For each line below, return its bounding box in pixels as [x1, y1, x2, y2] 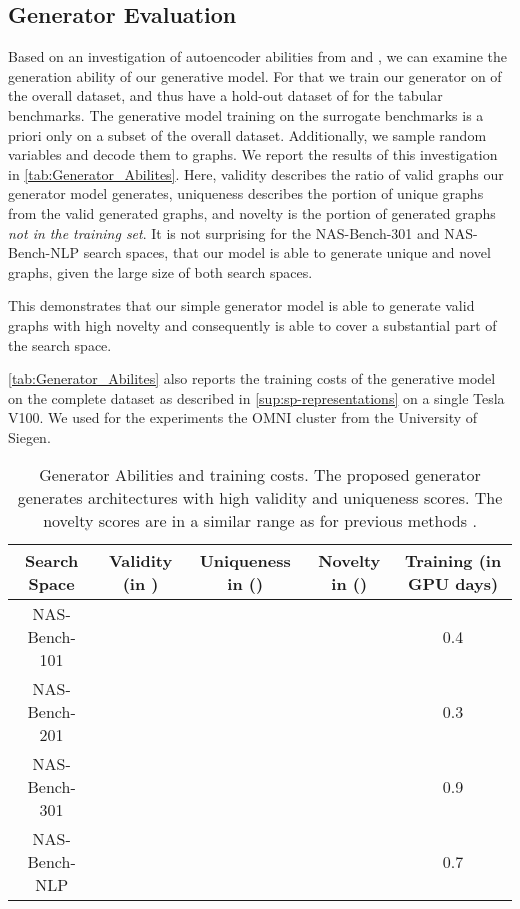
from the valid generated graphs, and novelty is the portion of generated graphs [8, 202, 496, 223]
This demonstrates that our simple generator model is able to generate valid [8, 295, 475, 316]
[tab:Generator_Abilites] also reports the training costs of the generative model [8, 368, 496, 389]
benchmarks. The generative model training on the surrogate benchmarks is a [8, 104, 484, 125]
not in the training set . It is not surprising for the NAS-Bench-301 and [8, 222, 440, 243]
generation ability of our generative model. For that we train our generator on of [8, 65, 502, 86]
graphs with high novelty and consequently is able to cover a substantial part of [8, 314, 497, 335]
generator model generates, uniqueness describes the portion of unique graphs [8, 183, 484, 204]
